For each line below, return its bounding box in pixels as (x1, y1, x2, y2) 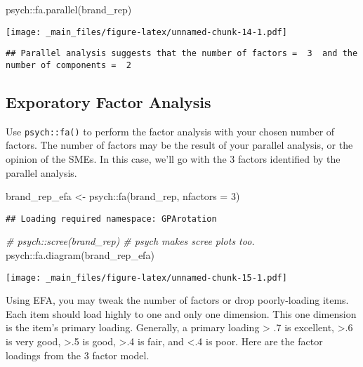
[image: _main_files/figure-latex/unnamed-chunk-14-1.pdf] (6, 27, 287, 37)
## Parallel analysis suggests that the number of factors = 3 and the (6, 48, 358, 59)
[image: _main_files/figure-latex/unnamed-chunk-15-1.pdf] (6, 272, 287, 283)
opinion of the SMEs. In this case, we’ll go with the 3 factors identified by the (6, 152, 341, 166)
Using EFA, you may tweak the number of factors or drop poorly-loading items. (6, 293, 349, 307)
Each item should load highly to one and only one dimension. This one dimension (6, 306, 357, 321)
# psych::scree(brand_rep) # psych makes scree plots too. (6, 234, 255, 248)
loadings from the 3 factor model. (6, 347, 150, 362)
